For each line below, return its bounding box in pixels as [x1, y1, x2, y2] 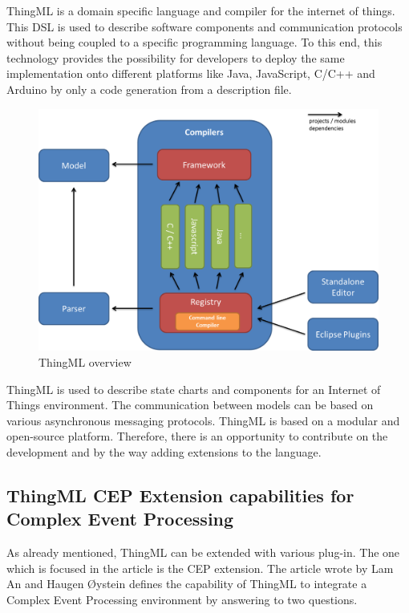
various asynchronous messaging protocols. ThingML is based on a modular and [6, 412, 400, 428]
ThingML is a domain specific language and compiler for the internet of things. [6, 2, 395, 18]
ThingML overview [38, 354, 132, 370]
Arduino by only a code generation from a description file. [6, 80, 292, 97]
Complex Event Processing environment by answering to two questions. [6, 591, 358, 607]
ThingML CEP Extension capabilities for [6, 482, 354, 507]
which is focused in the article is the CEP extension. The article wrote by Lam [6, 559, 394, 576]
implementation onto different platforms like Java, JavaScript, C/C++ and [6, 65, 375, 82]
